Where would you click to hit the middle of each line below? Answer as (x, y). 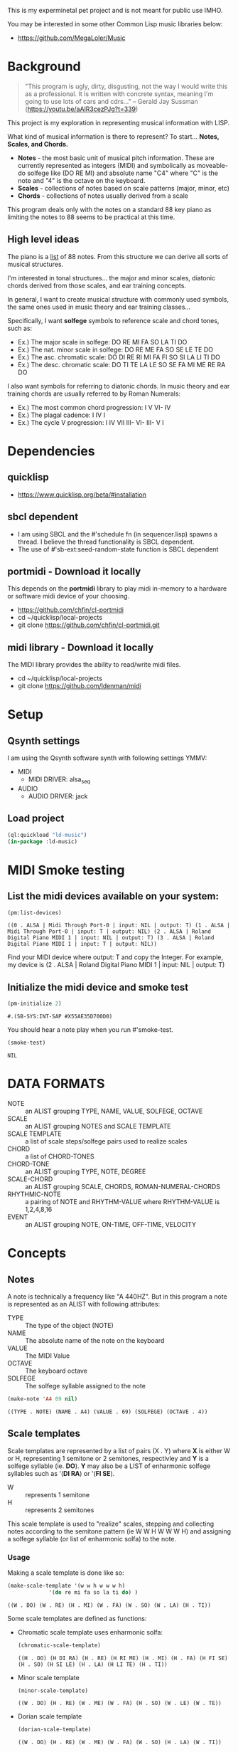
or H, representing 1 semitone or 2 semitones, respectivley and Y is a (108, 1458)
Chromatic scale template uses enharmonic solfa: (90, 1632)
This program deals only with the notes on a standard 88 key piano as (109, 209)
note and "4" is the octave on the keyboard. (81, 180)
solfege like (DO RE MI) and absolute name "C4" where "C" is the (123, 173)
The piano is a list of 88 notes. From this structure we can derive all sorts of (118, 256)
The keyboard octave (56, 1371)
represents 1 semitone (58, 1494)
